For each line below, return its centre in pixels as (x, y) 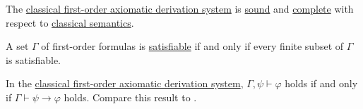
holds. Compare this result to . (130, 97)
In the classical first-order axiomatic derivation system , (125, 83)
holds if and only (321, 83)
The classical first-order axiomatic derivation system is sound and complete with (180, 8)
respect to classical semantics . (70, 22)
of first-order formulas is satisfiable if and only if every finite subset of (192, 46)
